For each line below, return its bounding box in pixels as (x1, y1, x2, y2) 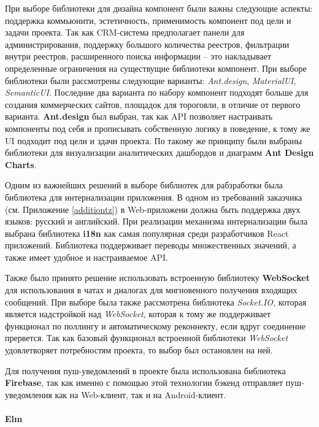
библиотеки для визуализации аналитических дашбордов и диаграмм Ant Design (5, 146, 314, 159)
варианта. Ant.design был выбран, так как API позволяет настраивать (5, 110, 273, 123)
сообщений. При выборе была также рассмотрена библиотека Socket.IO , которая (5, 295, 307, 308)
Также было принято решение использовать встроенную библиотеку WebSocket (5, 271, 310, 284)
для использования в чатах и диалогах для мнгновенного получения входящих (5, 283, 298, 296)
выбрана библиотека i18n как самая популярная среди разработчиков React (5, 226, 289, 239)
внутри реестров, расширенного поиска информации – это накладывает (5, 50, 272, 63)
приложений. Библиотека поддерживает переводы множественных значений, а (5, 239, 296, 252)
